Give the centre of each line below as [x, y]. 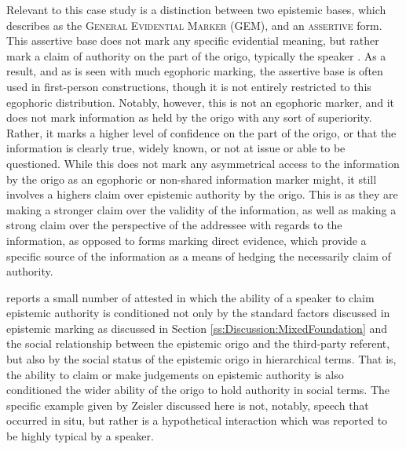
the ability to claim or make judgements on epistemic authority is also [175, 374]
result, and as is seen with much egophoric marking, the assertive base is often [195, 71]
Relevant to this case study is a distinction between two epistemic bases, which [196, 9]
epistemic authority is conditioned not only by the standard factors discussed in [198, 313]
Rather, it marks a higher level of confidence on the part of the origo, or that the [201, 132]
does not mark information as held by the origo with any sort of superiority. [189, 117]
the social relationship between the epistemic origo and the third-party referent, [198, 343]
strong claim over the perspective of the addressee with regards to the [174, 225]
